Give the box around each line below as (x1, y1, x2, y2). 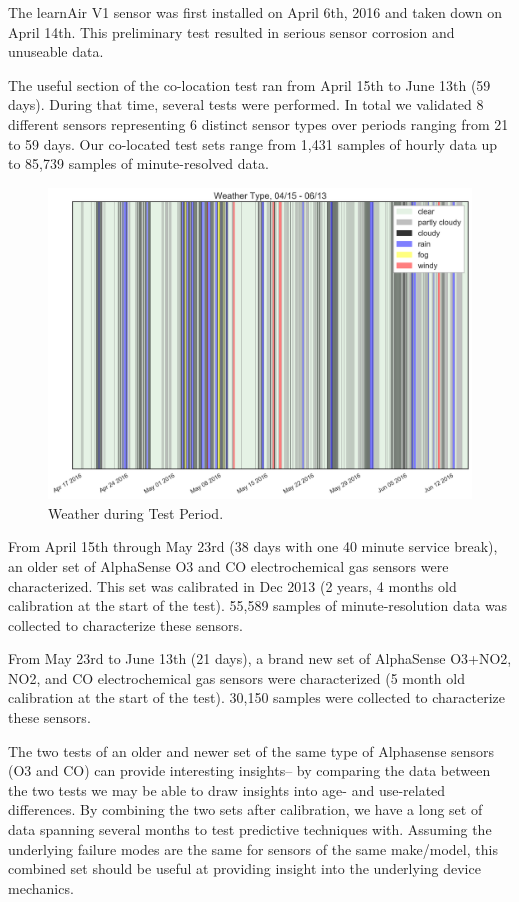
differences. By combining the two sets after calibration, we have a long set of (8, 799, 483, 820)
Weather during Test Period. (48, 502, 224, 523)
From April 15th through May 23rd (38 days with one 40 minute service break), (8, 536, 498, 557)
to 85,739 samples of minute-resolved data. (8, 153, 269, 174)
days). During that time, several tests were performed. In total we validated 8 (8, 94, 484, 115)
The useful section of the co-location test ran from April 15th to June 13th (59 (8, 74, 491, 95)
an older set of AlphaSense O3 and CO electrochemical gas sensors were (8, 555, 449, 576)
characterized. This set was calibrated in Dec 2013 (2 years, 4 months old (8, 575, 457, 596)
